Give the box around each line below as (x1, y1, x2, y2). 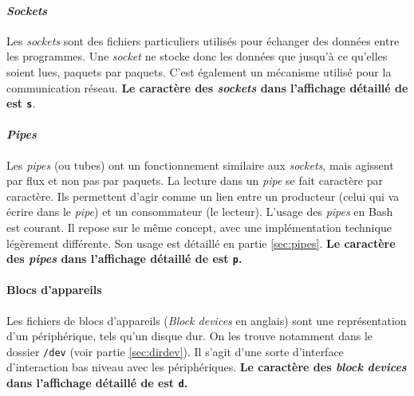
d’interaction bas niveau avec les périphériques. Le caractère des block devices (6, 359, 407, 375)
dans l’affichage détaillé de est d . (6, 374, 188, 391)
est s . (6, 95, 36, 112)
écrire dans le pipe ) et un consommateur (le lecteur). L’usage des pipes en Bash (6, 203, 393, 220)
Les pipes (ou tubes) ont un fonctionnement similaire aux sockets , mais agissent (6, 156, 394, 173)
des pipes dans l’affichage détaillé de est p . (6, 250, 242, 267)
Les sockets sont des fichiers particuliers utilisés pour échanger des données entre (6, 32, 400, 49)
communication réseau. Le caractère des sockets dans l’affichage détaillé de (6, 79, 408, 96)
